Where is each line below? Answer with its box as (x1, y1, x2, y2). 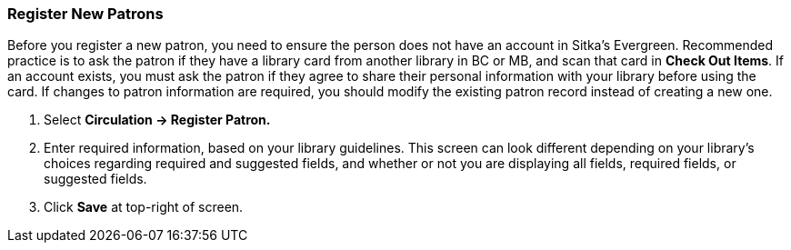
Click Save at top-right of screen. (44, 199, 244, 215)
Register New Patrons (7, 5, 164, 23)
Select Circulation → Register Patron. (44, 112, 271, 128)
